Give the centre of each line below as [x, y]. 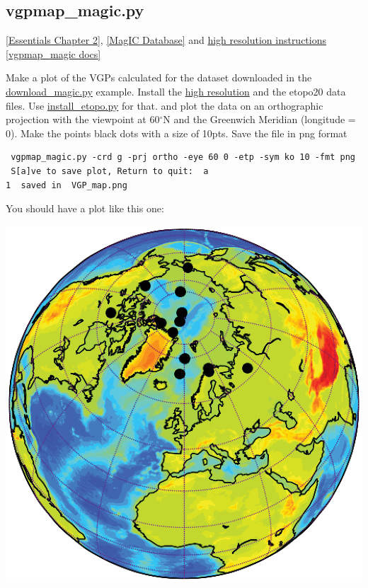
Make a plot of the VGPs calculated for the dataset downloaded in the [159, 77]
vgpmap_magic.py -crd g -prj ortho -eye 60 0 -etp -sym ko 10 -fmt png [183, 157]
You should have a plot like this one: [85, 208]
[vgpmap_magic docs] [53, 53]
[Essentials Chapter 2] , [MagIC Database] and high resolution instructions [166, 40]
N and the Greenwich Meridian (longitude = [259, 119]
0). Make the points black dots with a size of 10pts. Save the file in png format [177, 133]
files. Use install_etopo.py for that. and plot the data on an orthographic [165, 105]
